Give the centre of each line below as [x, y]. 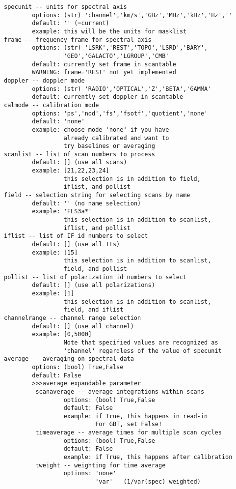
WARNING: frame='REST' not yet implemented [104, 72]
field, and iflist [93, 310]
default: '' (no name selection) [87, 203]
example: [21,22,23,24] [71, 171]
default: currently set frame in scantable [104, 64]
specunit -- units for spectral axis [66, 7]
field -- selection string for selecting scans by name [97, 195]
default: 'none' [58, 122]
